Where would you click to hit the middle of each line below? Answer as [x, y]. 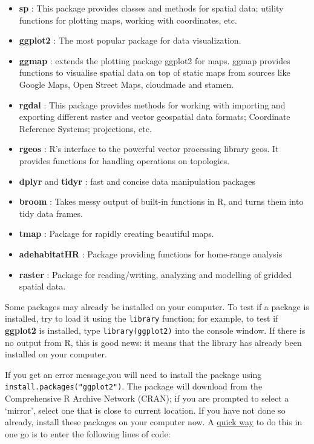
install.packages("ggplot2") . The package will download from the [134, 386]
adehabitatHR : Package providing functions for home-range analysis [151, 253]
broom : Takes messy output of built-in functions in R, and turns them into [161, 201]
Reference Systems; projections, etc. [85, 128]
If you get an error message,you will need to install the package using [133, 374]
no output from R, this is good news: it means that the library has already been [153, 342]
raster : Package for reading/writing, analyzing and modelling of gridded [155, 274]
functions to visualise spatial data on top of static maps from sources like [155, 72]
